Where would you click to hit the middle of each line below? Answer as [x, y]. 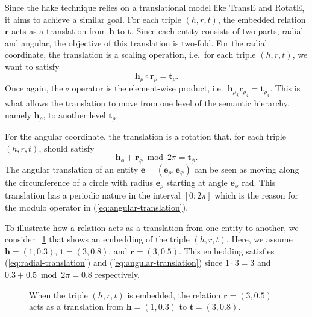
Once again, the [34, 88]
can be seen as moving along [247, 169]
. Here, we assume [259, 239]
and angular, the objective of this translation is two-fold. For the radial [136, 42]
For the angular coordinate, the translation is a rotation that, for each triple [145, 136]
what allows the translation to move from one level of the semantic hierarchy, [147, 103]
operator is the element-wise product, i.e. [148, 88]
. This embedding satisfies [227, 251]
